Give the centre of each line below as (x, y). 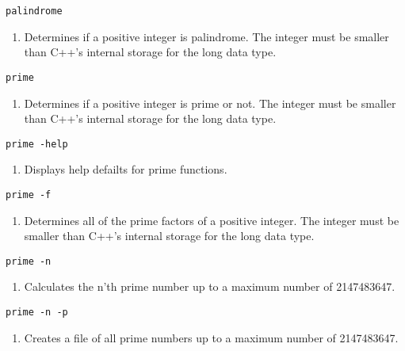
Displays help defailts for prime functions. (126, 169)
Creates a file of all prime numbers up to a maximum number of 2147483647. (211, 337)
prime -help (37, 144)
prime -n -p (37, 313)
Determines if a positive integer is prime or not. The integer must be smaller (210, 103)
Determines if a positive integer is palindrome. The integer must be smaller (206, 36)
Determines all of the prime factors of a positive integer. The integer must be (212, 220)
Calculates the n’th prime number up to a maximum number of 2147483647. (210, 286)
